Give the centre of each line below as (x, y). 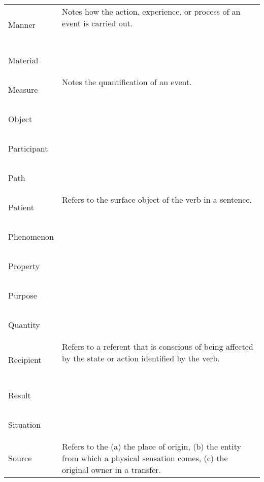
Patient (21, 207)
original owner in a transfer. (111, 470)
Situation (25, 424)
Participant (28, 148)
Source (20, 458)
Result (20, 395)
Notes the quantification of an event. (127, 82)
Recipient (25, 360)
